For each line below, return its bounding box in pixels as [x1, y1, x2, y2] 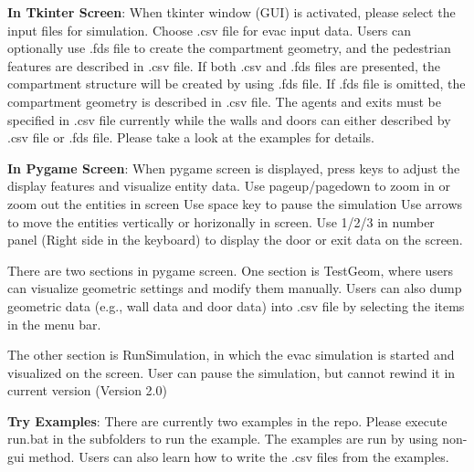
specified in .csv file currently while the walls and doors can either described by [7, 110, 451, 129]
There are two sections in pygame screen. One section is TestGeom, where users [7, 260, 454, 279]
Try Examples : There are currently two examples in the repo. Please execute [7, 411, 448, 430]
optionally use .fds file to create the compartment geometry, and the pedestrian [7, 38, 451, 58]
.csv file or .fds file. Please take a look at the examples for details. [7, 128, 374, 147]
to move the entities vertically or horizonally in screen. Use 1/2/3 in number [7, 212, 435, 231]
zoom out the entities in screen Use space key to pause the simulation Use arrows [7, 194, 463, 213]
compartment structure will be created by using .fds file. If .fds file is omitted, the [7, 74, 466, 93]
